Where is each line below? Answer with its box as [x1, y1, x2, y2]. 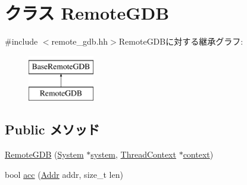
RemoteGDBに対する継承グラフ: [118, 35, 243, 48]
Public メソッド [5, 120, 100, 139]
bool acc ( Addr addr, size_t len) [5, 168, 123, 180]
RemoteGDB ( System [5, 148, 84, 161]
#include [5, 35, 38, 48]
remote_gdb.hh [51, 35, 108, 48]
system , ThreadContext [90, 148, 176, 161]
